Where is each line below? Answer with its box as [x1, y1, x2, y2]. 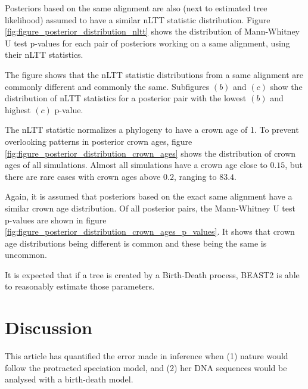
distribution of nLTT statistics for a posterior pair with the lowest [5, 92, 247, 104]
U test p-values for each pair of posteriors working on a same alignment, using [5, 36, 290, 49]
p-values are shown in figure [5, 213, 107, 226]
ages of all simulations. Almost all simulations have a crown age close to [5, 158, 267, 171]
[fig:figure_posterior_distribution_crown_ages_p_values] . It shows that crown [5, 225, 295, 238]
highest [5, 103, 31, 116]
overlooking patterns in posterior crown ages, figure [5, 135, 192, 147]
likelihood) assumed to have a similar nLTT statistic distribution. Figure [5, 13, 270, 26]
